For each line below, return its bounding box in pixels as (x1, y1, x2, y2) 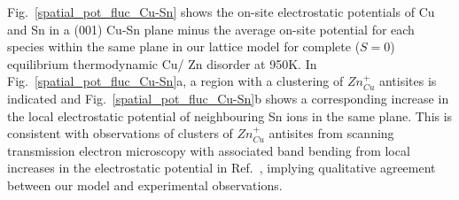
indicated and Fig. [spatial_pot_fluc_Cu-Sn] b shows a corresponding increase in (7, 88, 449, 107)
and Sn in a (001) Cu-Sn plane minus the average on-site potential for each (7, 19, 415, 38)
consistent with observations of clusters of (7, 124, 233, 142)
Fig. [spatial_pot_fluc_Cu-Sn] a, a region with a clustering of (7, 72, 344, 90)
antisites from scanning (268, 124, 394, 142)
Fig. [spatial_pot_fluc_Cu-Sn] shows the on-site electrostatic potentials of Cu (7, 3, 435, 20)
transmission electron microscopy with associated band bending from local (7, 141, 410, 159)
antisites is (378, 72, 437, 90)
